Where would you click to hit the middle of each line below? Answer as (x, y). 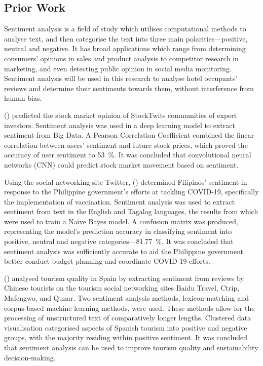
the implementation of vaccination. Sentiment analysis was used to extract (120, 201)
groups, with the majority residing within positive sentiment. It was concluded (126, 337)
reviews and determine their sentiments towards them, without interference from (129, 88)
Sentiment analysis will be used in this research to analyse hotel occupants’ (121, 78)
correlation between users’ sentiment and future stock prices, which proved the (126, 145)
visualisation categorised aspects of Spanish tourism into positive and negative (126, 327)
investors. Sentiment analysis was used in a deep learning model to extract (120, 125)
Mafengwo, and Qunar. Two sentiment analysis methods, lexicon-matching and (126, 298)
